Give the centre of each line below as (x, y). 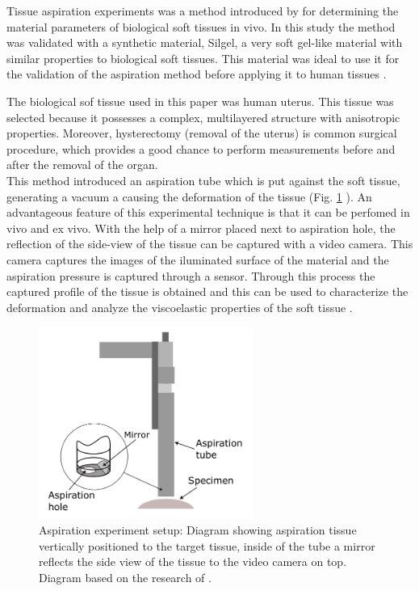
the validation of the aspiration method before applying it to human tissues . (197, 74)
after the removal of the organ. (82, 165)
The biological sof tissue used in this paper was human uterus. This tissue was (200, 101)
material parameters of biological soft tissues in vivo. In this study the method (201, 26)
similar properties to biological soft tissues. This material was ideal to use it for (203, 58)
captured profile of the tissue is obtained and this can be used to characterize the (207, 291)
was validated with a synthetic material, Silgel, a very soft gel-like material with (205, 42)
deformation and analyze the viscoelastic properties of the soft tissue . (180, 307)
